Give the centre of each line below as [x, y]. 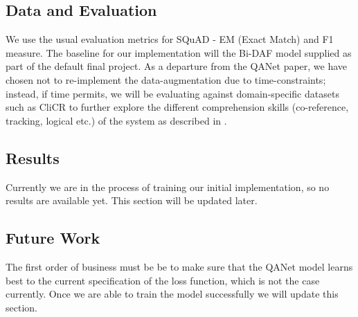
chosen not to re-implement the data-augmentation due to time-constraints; [166, 79]
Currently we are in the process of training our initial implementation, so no [168, 187]
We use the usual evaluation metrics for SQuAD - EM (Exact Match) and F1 [170, 39]
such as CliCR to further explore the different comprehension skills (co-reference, [177, 107]
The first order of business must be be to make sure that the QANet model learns [179, 266]
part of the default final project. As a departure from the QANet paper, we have [177, 66]
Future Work [53, 238]
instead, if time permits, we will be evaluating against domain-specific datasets [172, 93]
